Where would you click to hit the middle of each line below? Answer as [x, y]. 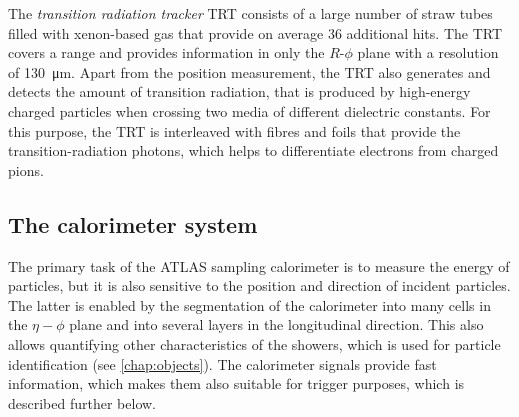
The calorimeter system [133, 223]
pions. [26, 169]
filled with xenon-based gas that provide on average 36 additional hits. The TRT [255, 32]
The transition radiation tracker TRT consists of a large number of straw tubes [250, 13]
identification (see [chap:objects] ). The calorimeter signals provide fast [222, 363]
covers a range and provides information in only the [166, 52]
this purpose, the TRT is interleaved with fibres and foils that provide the [234, 130]
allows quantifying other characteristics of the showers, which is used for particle [254, 343]
